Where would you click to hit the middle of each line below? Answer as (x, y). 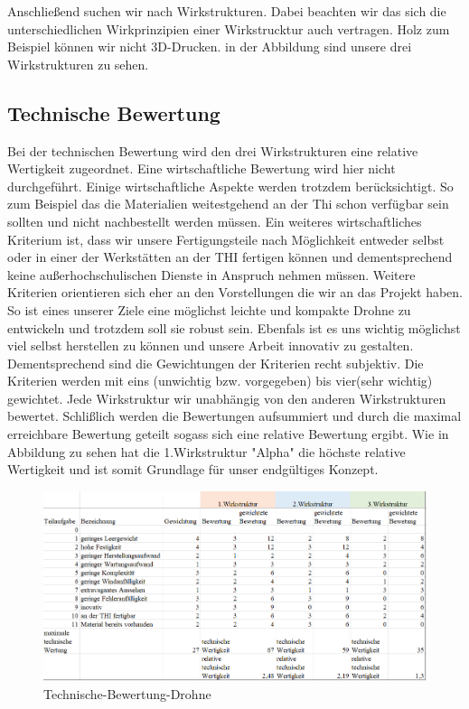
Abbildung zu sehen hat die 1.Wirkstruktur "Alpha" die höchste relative (206, 451)
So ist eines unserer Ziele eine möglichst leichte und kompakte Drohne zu (209, 309)
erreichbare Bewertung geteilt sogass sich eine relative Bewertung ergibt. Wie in (228, 434)
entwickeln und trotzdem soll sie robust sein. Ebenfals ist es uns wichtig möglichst (234, 327)
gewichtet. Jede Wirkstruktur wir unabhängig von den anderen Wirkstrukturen (227, 398)
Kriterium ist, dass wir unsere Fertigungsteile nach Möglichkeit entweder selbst (226, 239)
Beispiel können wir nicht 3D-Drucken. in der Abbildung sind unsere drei (210, 47)
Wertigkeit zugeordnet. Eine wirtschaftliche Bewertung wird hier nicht (202, 168)
